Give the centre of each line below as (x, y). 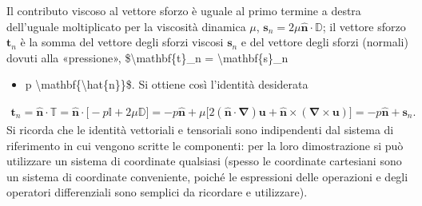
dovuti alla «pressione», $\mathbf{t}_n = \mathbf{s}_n (147, 57)
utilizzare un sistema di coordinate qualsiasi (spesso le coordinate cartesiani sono (204, 161)
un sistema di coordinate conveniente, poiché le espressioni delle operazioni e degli (207, 176)
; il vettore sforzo (364, 26)
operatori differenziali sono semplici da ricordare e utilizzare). (157, 192)
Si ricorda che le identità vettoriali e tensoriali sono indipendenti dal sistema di (200, 129)
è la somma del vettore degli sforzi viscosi (122, 42)
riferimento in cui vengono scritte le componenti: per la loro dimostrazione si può (205, 145)
